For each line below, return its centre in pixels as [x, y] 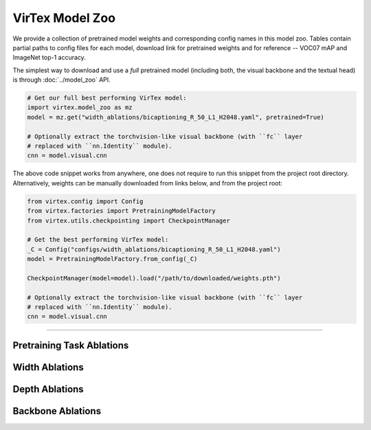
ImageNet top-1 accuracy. [49, 58]
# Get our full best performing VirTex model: [107, 98]
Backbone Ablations [57, 411]
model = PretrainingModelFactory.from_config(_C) [112, 259]
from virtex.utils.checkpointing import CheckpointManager [128, 220]
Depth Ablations [48, 389]
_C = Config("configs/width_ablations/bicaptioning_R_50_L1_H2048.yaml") [154, 249]
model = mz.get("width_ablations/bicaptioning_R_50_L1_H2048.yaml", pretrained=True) [176, 117]
